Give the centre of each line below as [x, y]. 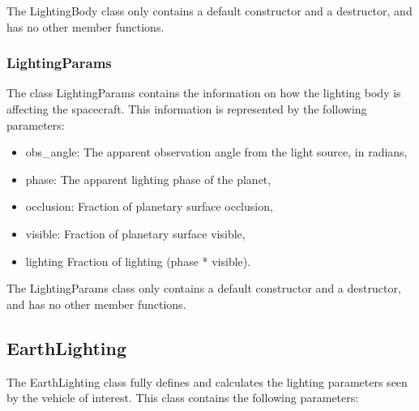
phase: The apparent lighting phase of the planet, [148, 179]
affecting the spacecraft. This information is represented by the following [187, 109]
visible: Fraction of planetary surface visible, [135, 233]
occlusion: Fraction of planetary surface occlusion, [149, 206]
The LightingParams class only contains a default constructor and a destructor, [204, 288]
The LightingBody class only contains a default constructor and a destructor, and [209, 11]
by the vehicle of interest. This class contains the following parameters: [183, 398]
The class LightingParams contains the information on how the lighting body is [204, 93]
